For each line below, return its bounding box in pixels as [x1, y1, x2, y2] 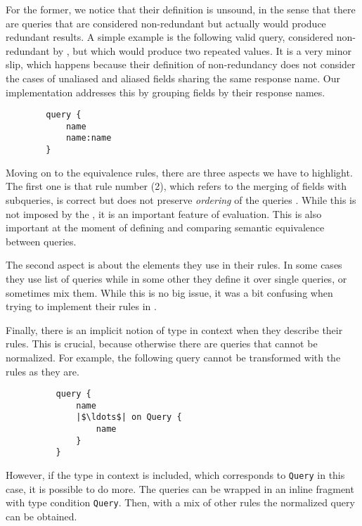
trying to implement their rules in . [6, 299, 157, 314]
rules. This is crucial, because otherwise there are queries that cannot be [6, 336, 318, 351]
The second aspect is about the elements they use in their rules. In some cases [6, 257, 342, 272]
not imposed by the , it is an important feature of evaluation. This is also [6, 206, 322, 221]
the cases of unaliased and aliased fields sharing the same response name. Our [6, 70, 340, 85]
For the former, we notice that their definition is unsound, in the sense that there [6, 2, 356, 16]
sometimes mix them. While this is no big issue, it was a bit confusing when [6, 285, 333, 300]
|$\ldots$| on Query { [76, 412, 182, 423]
